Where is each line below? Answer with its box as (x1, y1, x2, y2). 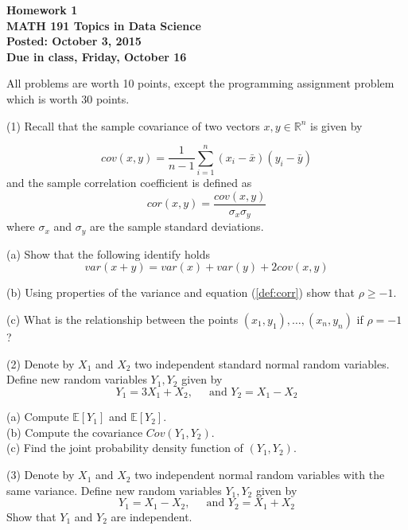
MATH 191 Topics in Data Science (6, 17, 201, 33)
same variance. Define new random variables (6, 481, 222, 498)
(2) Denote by (6, 355, 75, 372)
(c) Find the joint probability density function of (6, 439, 243, 456)
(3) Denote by (6, 466, 75, 483)
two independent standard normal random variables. (134, 355, 390, 372)
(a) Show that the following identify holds (6, 245, 211, 262)
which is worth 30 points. (6, 90, 130, 107)
